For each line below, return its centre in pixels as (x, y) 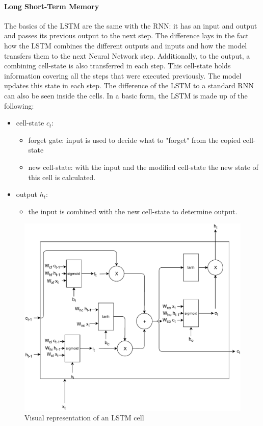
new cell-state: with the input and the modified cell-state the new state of (143, 167)
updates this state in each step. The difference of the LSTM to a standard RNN (129, 85)
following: (19, 105)
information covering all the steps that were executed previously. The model (123, 75)
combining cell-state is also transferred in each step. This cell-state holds (117, 66)
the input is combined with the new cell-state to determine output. (133, 211)
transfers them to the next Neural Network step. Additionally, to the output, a (127, 55)
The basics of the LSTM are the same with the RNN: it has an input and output (131, 25)
